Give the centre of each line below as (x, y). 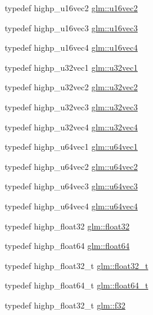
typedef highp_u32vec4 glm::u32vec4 (71, 127)
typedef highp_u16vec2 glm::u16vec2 (71, 8)
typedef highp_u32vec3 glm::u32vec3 (71, 106)
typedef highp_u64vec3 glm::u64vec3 (71, 186)
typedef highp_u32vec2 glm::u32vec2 (71, 87)
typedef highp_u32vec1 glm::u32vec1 (71, 67)
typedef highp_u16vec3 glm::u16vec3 (71, 27)
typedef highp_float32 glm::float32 (67, 226)
